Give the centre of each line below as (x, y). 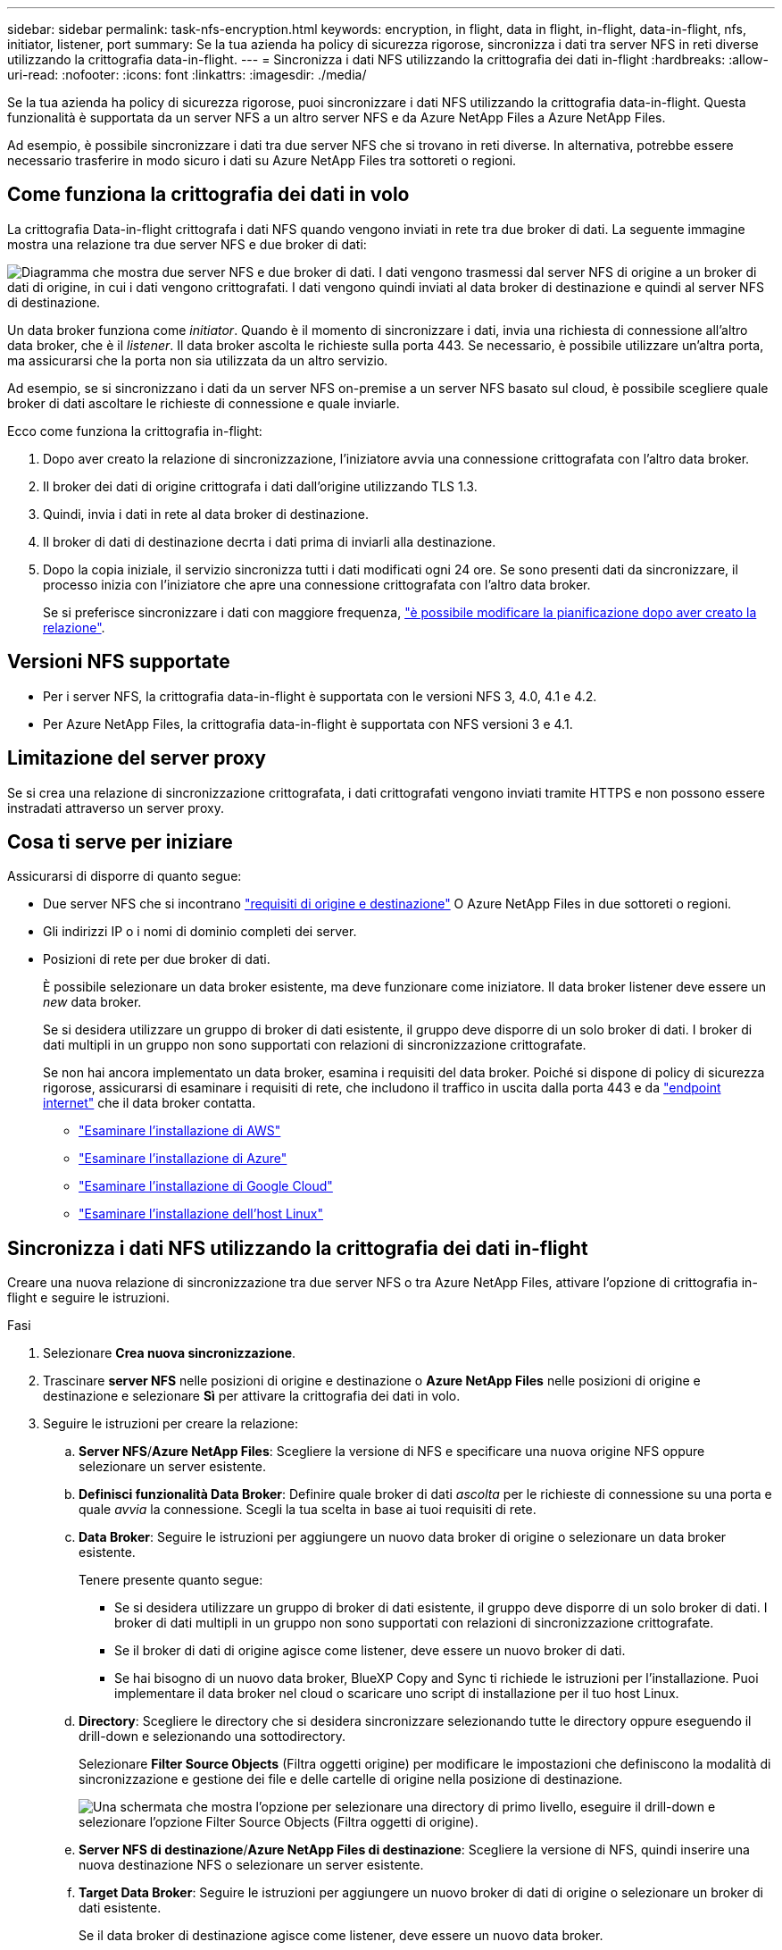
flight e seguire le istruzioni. (88, 1298)
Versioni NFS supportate (119, 662)
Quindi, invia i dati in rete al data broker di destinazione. (206, 514)
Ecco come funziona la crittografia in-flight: (135, 431)
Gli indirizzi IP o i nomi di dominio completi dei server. (200, 932)
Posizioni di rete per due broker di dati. (157, 959)
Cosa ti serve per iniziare (120, 841)
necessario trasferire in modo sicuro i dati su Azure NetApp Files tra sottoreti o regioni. (262, 160)
